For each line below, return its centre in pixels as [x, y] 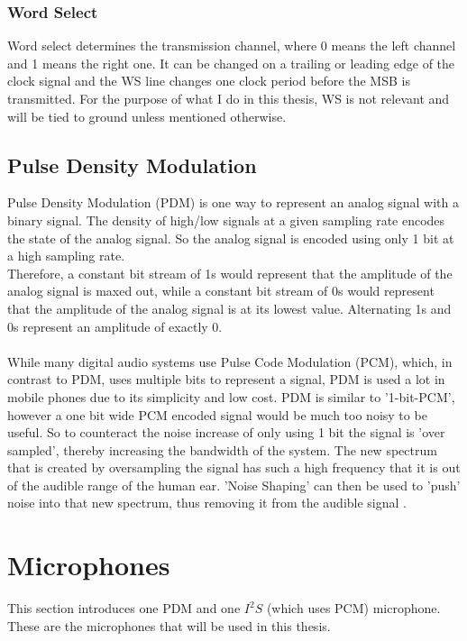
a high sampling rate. [66, 256]
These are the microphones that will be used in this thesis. [169, 625]
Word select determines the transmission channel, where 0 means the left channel [232, 46]
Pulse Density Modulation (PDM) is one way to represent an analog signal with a [233, 202]
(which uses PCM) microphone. [353, 608]
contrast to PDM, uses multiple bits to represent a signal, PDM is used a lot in [226, 379]
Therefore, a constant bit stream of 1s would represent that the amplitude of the [230, 273]
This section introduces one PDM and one [124, 608]
